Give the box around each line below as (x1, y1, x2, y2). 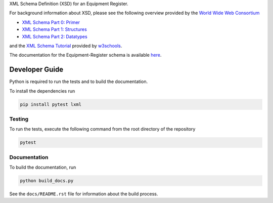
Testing (9, 115, 29, 123)
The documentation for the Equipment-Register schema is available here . (9, 52, 162, 58)
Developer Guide (9, 65, 64, 74)
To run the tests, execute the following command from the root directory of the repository (9, 126, 196, 132)
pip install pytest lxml (20, 101, 82, 107)
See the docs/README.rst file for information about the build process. (9, 191, 158, 197)
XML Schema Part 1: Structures (22, 26, 87, 32)
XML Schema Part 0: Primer (22, 19, 80, 25)
